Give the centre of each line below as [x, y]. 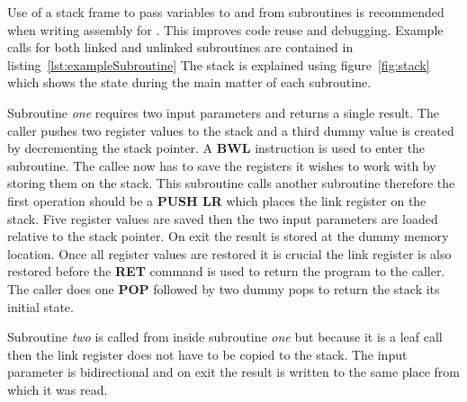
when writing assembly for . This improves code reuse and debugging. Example [225, 29]
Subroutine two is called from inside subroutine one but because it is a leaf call [225, 337]
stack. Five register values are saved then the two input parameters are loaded [223, 218]
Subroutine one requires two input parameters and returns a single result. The [223, 112]
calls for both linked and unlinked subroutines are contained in [180, 47]
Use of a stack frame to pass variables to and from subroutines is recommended [226, 12]
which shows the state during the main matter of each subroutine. [189, 82]
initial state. [40, 306]
